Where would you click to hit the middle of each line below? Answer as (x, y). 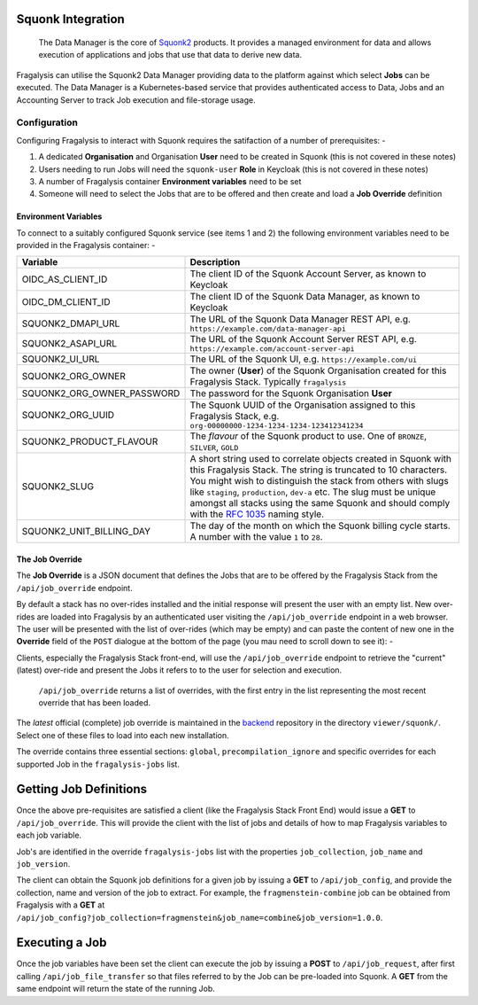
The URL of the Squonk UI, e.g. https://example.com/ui (304, 359)
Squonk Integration (71, 19)
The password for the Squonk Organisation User (291, 393)
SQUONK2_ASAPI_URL (69, 343)
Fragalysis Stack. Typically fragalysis (268, 382)
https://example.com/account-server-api (272, 349)
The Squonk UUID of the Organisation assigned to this (303, 405)
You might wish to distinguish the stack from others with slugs (319, 481)
